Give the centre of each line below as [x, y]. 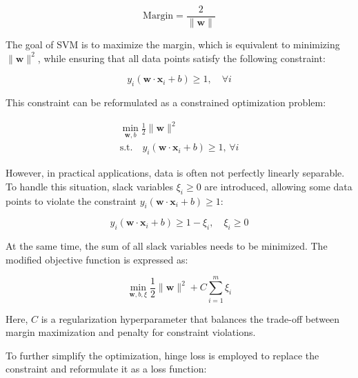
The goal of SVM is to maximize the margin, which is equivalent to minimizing [173, 44]
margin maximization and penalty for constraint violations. [131, 332]
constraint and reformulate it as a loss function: [106, 369]
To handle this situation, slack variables [90, 186]
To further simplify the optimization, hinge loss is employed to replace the [162, 355]
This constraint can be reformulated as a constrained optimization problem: [166, 102]
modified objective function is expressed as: [97, 259]
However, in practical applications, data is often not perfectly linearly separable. [175, 173]
